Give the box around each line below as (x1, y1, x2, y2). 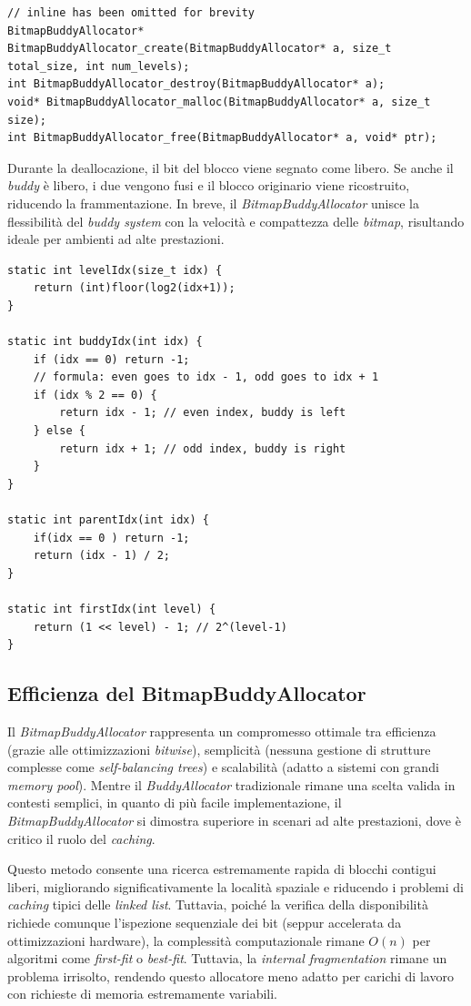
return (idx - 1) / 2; (33, 549, 170, 563)
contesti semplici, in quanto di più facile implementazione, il (7, 793, 342, 812)
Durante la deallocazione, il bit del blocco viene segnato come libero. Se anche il (7, 158, 454, 177)
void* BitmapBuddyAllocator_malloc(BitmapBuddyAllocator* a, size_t (7, 95, 431, 108)
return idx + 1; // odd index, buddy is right (59, 442, 346, 455)
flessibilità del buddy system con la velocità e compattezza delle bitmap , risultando (7, 211, 465, 230)
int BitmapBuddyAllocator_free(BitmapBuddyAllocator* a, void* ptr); (7, 131, 437, 145)
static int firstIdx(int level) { (7, 603, 216, 615)
